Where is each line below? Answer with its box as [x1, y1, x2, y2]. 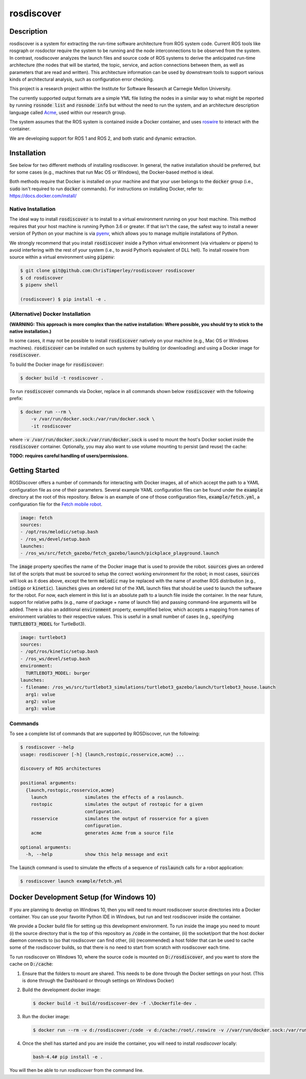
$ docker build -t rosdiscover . [20, 375, 104, 381]
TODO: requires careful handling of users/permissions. [9, 453, 129, 459]
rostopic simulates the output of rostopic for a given [31, 801, 203, 807]
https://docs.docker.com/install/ [9, 193, 76, 199]
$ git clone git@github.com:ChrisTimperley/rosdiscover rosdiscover [20, 268, 195, 274]
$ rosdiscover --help [20, 744, 74, 750]
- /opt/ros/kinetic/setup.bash [20, 649, 99, 654]
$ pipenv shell [20, 282, 58, 288]
